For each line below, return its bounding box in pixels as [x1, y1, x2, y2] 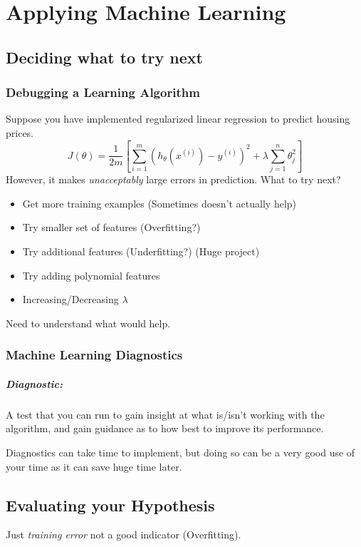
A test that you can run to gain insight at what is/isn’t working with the [6, 407, 325, 421]
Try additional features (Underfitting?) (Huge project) [22, 244, 260, 258]
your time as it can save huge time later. [6, 459, 182, 474]
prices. [6, 125, 34, 140]
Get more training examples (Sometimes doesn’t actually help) [22, 195, 297, 210]
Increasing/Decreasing [22, 292, 119, 307]
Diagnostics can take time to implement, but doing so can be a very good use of [6, 444, 355, 459]
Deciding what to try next [6, 46, 203, 68]
